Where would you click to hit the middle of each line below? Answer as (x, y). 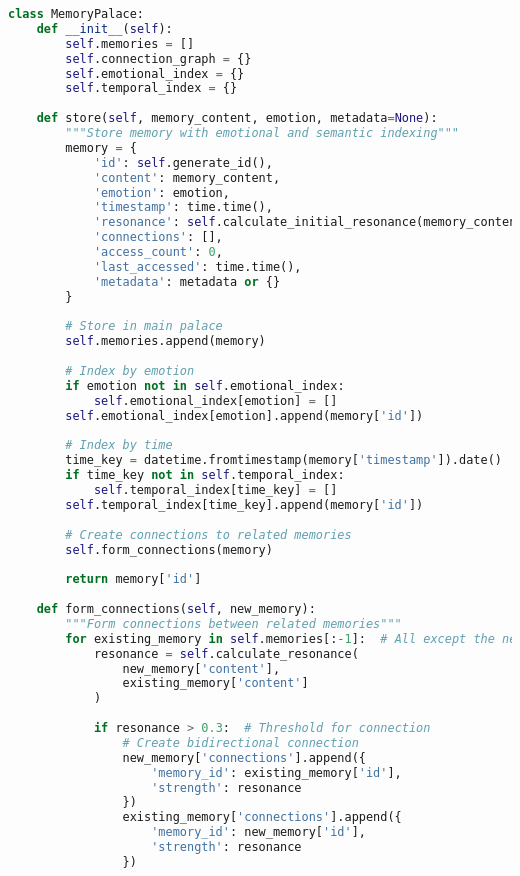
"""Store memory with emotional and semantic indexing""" (262, 133)
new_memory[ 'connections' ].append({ (244, 757)
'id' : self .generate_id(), (183, 162)
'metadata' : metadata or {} (187, 281)
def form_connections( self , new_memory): (176, 609)
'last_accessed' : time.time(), (197, 266)
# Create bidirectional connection (240, 742)
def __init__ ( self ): (104, 28)
